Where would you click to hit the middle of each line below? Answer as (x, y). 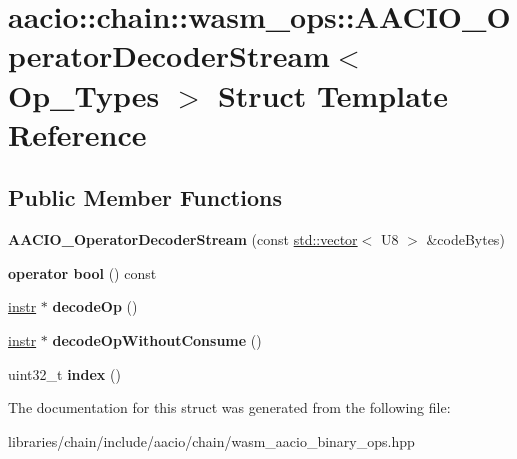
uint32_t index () (64, 373)
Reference (77, 133)
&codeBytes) (465, 239)
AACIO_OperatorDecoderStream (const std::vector (183, 239)
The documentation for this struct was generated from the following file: (229, 407)
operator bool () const (82, 272)
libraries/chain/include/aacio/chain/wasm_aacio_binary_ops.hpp (211, 440)
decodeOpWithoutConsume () (157, 339)
